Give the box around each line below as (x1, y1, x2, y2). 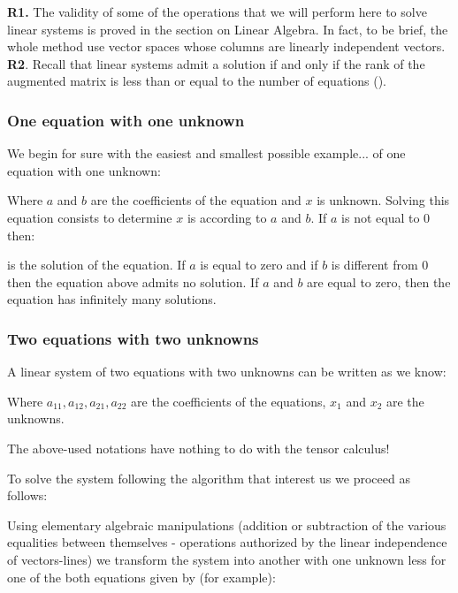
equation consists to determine (7, 208, 172, 226)
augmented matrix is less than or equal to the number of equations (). (7, 72, 386, 90)
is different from (331, 255, 418, 274)
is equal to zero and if (200, 255, 318, 274)
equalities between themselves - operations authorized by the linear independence (7, 533, 447, 551)
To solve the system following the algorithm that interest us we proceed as (7, 468, 410, 487)
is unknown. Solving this (317, 191, 450, 209)
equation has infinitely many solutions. (7, 290, 217, 308)
